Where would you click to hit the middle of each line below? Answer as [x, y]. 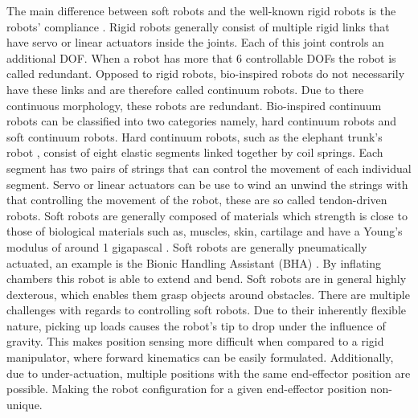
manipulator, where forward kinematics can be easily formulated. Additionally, [200, 357]
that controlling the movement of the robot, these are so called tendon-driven [197, 200]
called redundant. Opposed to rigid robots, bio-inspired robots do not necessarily [206, 74]
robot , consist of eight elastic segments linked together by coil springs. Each [195, 152]
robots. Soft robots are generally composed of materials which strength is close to [207, 215]
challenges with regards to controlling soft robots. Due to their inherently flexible [206, 310]
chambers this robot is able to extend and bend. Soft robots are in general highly [207, 279]
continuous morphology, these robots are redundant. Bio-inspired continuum [194, 105]
